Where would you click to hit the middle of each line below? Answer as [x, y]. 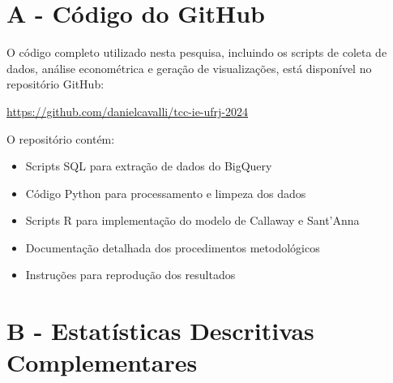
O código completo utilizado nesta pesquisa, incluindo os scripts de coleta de [197, 52]
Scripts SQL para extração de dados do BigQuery [149, 166]
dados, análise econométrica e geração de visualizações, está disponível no [189, 68]
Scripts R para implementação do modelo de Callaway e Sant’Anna [192, 220]
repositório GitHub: [56, 84]
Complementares [102, 362]
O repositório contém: [61, 138]
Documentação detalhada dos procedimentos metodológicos [173, 247]
